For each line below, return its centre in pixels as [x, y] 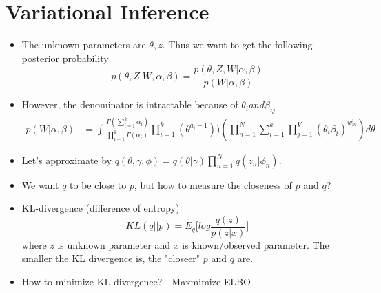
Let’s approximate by [66, 160]
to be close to [98, 184]
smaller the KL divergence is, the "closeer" [111, 258]
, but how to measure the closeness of [213, 184]
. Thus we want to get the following [237, 44]
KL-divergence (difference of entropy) [101, 208]
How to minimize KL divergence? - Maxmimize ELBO [136, 281]
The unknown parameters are [84, 44]
